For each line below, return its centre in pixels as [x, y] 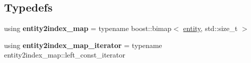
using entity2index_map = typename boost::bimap [88, 28]
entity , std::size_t [210, 28]
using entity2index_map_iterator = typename [83, 45]
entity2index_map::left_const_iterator [65, 55]
